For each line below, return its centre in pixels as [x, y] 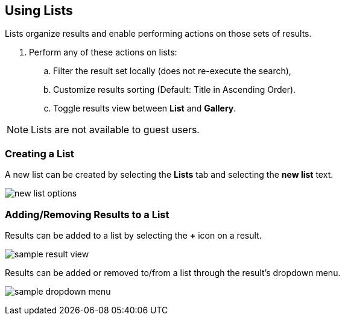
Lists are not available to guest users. [115, 130]
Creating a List [40, 153]
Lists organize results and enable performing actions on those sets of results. [158, 34]
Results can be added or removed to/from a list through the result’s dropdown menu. [173, 272]
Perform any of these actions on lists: [103, 52]
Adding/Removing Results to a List [87, 214]
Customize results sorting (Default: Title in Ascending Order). [175, 90]
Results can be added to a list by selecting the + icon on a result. [133, 235]
